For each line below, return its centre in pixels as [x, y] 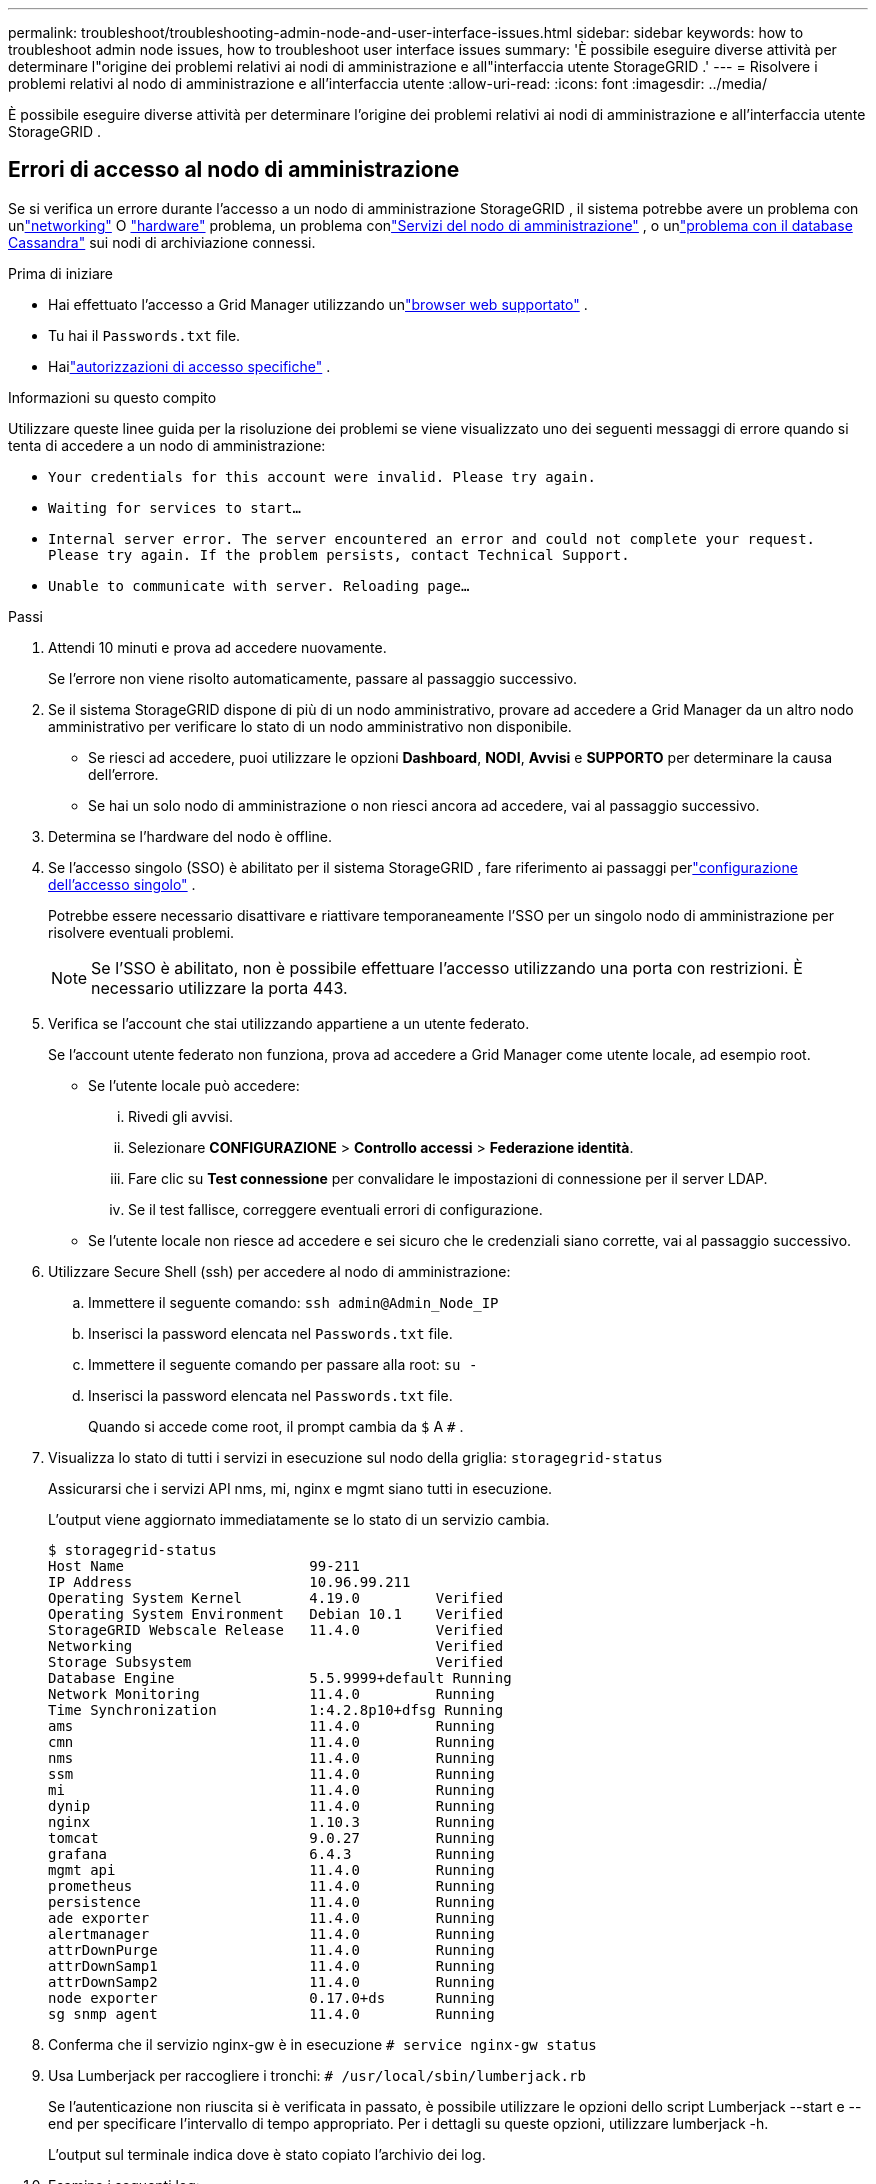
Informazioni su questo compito [112, 397]
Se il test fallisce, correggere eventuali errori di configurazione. [335, 1209]
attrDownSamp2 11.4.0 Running [271, 1981]
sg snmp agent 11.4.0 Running [271, 2013]
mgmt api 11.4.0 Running [271, 1869]
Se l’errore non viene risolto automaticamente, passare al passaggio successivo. [313, 678]
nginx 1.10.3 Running [271, 1821]
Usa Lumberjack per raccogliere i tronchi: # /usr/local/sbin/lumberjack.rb [317, 2075]
